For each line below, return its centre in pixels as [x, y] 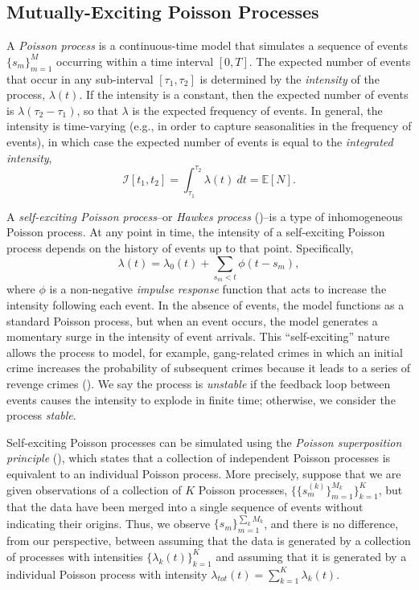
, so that [97, 110]
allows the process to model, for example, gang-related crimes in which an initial [205, 352]
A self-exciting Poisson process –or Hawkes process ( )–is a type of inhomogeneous [205, 216]
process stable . [41, 415]
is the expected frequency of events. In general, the [257, 110]
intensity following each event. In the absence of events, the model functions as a [205, 304]
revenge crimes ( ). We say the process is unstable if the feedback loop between [199, 383]
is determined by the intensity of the [290, 78]
